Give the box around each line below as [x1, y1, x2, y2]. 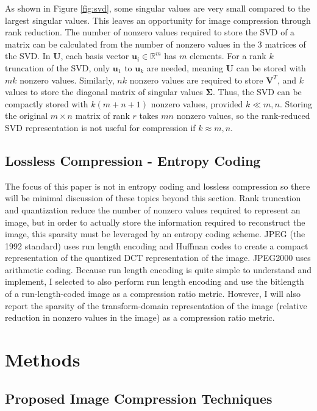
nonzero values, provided [151, 97, 243, 110]
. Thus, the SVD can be [213, 85, 302, 98]
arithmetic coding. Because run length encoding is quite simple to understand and [5, 263, 312, 276]
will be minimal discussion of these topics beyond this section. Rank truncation [5, 191, 301, 204]
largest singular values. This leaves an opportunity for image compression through [5, 13, 311, 26]
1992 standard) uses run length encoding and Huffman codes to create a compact [5, 239, 308, 252]
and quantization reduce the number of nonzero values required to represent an [5, 203, 301, 216]
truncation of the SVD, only [5, 61, 110, 74]
